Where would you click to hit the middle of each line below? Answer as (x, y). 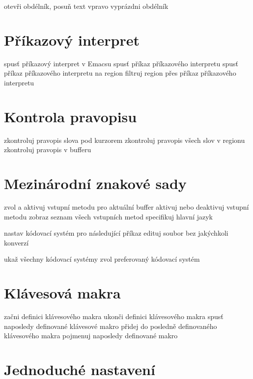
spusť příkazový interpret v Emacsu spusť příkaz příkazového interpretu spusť (121, 63)
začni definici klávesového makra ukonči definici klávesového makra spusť (114, 316)
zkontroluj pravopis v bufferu (48, 149)
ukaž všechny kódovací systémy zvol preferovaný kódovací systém (102, 259)
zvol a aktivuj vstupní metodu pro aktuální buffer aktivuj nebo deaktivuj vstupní (126, 206)
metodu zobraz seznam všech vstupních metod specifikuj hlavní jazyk (109, 216)
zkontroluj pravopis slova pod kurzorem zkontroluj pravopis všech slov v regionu (125, 140)
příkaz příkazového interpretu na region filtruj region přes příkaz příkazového (120, 73)
